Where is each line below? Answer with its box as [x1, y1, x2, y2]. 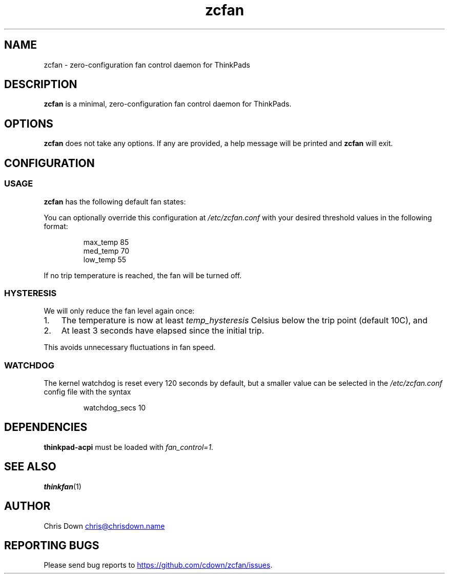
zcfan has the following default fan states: [44, 197, 186, 206]
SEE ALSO [4, 460, 56, 473]
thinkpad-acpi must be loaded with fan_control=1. [44, 442, 214, 451]
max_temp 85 [83, 237, 129, 246]
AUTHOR [4, 500, 51, 513]
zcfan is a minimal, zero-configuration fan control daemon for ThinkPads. [44, 99, 292, 109]
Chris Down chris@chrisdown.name [44, 521, 165, 530]
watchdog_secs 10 [83, 403, 146, 412]
